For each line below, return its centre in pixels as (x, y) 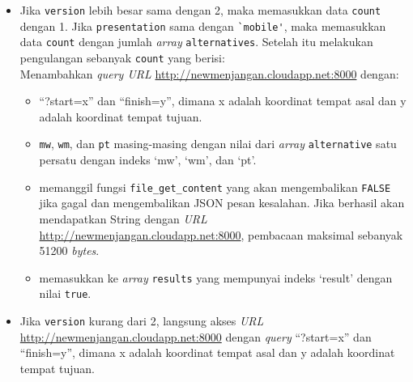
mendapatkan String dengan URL (123, 218)
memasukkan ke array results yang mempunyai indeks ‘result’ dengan (216, 277)
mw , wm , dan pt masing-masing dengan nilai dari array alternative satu (218, 144)
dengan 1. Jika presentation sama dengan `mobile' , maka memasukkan (203, 25)
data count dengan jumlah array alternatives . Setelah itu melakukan (196, 42)
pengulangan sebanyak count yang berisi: (122, 57)
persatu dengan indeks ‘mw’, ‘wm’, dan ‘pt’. (148, 160)
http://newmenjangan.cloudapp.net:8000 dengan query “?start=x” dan (196, 336)
